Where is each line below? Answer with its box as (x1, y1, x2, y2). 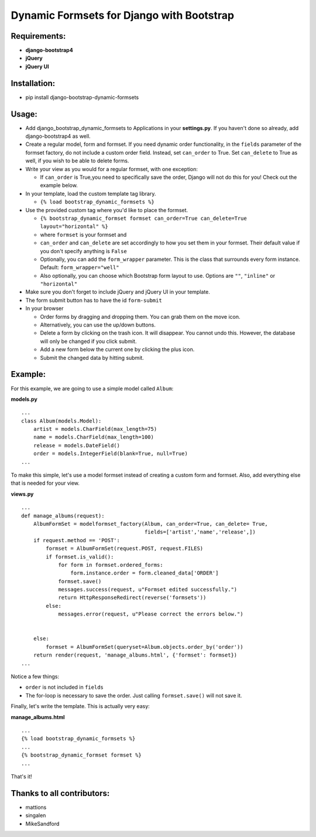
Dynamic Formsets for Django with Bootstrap (11, 9, 234, 22)
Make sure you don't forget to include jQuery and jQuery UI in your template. (25, 288, 211, 295)
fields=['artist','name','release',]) (144, 529, 256, 536)
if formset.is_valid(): (46, 553, 114, 560)
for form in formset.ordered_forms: (58, 562, 163, 568)
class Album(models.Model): (21, 417, 102, 424)
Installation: (11, 78, 56, 88)
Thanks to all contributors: (11, 788, 110, 798)
